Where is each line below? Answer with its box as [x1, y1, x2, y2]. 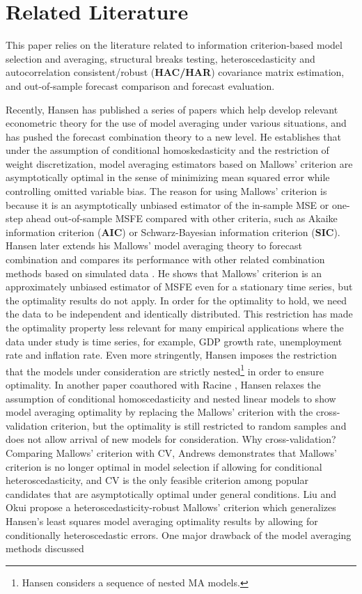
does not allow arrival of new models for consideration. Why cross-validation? [6, 432, 336, 446]
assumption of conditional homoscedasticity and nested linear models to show [6, 391, 336, 405]
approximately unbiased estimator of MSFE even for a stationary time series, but [6, 279, 353, 294]
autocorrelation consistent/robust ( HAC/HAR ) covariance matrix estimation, [6, 65, 345, 79]
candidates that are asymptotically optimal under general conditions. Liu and [6, 486, 337, 501]
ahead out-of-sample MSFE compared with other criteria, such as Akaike [26, 211, 338, 226]
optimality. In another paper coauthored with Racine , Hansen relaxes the [6, 377, 321, 392]
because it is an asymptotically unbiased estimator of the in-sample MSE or [6, 197, 329, 212]
